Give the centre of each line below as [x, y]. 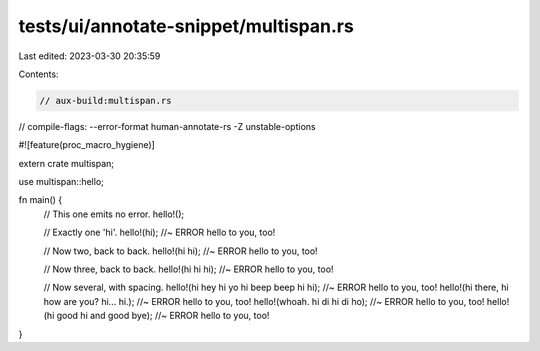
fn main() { [40, 200]
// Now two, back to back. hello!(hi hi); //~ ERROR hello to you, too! [181, 251]
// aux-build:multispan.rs [105, 100]
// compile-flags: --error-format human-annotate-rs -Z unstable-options [167, 126]
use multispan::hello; [61, 182]
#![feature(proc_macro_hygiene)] [86, 145]
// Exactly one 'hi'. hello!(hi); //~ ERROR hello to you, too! [159, 232]
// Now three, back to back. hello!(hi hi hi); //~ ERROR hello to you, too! [188, 269]
